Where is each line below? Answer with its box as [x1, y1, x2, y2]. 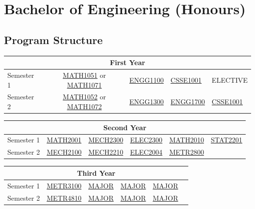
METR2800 [169, 147, 204, 157]
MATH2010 [169, 135, 204, 145]
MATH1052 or [63, 92, 106, 102]
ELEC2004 [130, 147, 163, 157]
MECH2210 [88, 147, 124, 157]
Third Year [77, 167, 116, 178]
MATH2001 [47, 135, 82, 145]
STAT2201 [210, 135, 243, 145]
